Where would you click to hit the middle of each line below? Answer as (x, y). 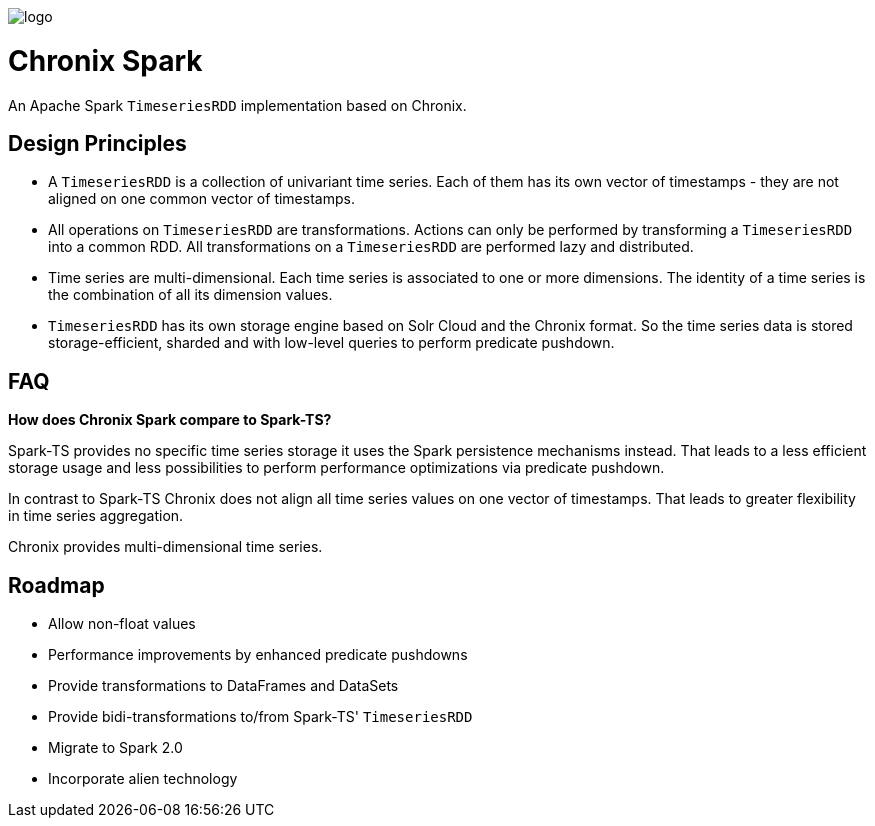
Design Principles (97, 143)
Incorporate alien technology (143, 779)
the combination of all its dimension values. (190, 295)
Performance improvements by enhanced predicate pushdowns (258, 655)
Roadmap (56, 585)
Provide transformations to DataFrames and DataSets (223, 686)
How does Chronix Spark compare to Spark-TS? (170, 420)
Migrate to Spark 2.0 (115, 748)
